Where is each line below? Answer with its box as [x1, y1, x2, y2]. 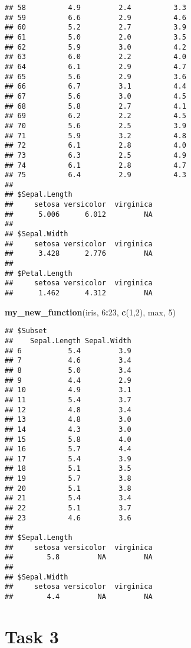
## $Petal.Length [5, 269, 73, 278]
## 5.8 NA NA [5, 553, 153, 562]
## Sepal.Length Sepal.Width [5, 336, 131, 345]
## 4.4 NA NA [5, 592, 153, 601]
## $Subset [5, 327, 47, 336]
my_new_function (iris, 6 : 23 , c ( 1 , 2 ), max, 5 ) [5, 305, 176, 318]
